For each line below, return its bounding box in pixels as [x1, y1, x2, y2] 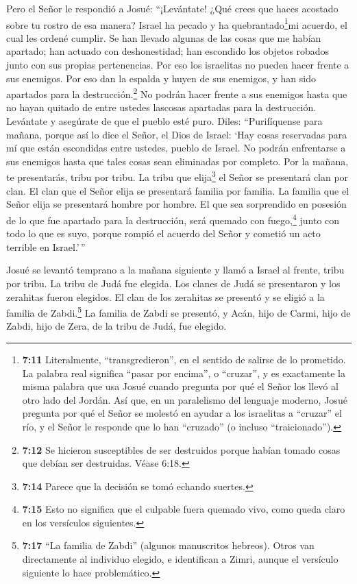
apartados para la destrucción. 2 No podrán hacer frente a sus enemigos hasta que [6, 85, 347, 101]
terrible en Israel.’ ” [6, 239, 86, 254]
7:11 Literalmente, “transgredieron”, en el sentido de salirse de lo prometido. [22, 352, 346, 366]
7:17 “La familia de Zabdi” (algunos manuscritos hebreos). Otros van [22, 538, 315, 552]
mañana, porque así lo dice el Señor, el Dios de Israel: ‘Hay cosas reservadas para [6, 127, 347, 141]
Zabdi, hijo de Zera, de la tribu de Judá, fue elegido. [6, 319, 227, 333]
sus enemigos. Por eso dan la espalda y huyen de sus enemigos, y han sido [6, 71, 316, 85]
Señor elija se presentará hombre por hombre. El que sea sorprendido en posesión [6, 197, 347, 211]
